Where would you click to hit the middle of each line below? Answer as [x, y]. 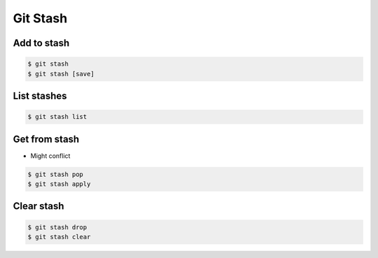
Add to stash [41, 43]
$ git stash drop [57, 227]
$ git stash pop [56, 174]
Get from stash [46, 139]
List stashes [40, 95]
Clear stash [38, 206]
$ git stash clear [59, 237]
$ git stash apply [59, 184]
